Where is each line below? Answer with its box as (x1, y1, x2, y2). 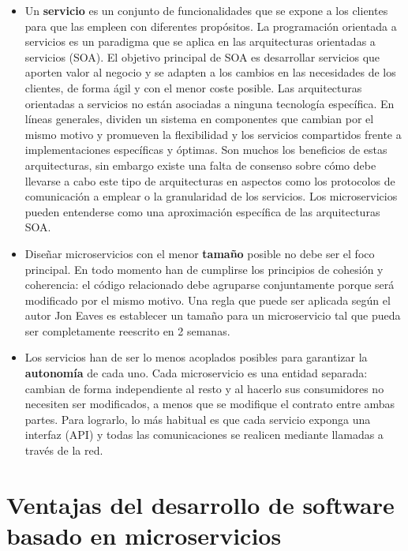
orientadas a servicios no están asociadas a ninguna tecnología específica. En (24, 95, 395, 111)
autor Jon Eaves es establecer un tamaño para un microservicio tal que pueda (24, 307, 401, 324)
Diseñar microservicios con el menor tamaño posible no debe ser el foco (24, 245, 375, 261)
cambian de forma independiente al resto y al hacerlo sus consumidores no (24, 380, 384, 396)
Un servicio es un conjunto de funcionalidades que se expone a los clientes (24, 2, 388, 18)
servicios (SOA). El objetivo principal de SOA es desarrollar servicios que (24, 48, 380, 65)
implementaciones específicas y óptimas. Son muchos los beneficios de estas (24, 141, 387, 158)
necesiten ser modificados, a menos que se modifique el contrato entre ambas (24, 395, 395, 412)
